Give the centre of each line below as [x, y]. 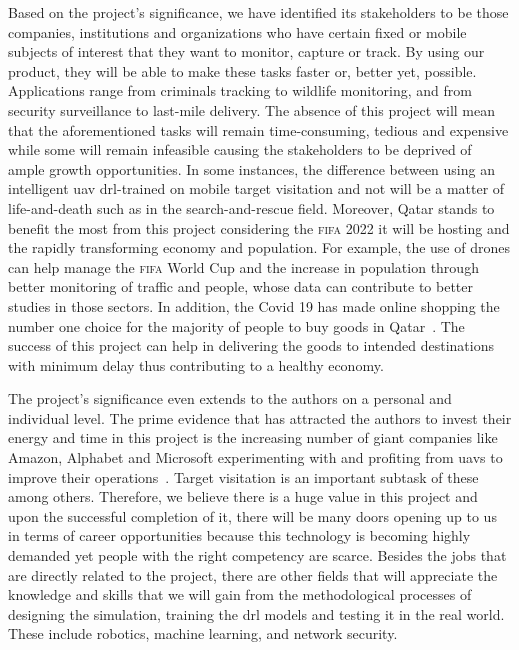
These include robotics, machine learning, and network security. [203, 633]
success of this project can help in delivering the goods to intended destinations [251, 345]
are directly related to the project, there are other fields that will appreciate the [253, 574]
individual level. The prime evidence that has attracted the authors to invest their [260, 417]
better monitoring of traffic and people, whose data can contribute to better [241, 286]
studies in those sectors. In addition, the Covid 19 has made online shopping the [254, 305]
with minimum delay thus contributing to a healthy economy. [196, 364]
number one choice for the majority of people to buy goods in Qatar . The [236, 325]
